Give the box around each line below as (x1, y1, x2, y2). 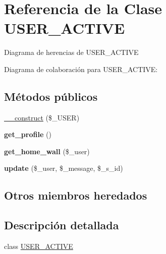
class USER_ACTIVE (4, 241, 73, 251)
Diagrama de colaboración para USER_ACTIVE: (4, 63, 158, 74)
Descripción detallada (4, 217, 119, 233)
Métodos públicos (4, 88, 98, 104)
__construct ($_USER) (4, 112, 80, 122)
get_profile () (4, 129, 51, 140)
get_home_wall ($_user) (4, 146, 90, 156)
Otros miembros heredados (4, 187, 147, 203)
